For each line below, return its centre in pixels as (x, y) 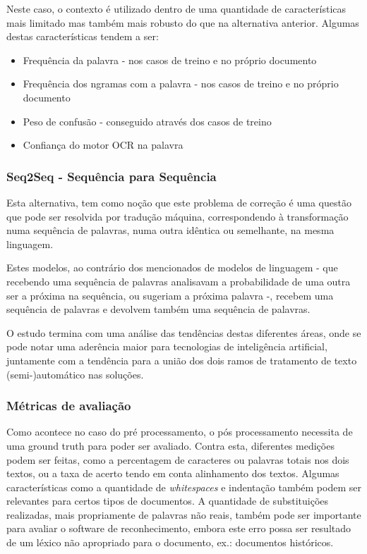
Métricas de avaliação (69, 406)
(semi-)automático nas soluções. (75, 374)
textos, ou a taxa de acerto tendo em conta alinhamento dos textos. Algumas (173, 473)
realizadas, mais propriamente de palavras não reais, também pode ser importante (184, 514)
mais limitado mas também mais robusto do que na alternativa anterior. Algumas (183, 22)
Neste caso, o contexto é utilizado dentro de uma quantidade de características (176, 8)
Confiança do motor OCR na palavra (103, 145)
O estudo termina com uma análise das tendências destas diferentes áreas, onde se (184, 332)
